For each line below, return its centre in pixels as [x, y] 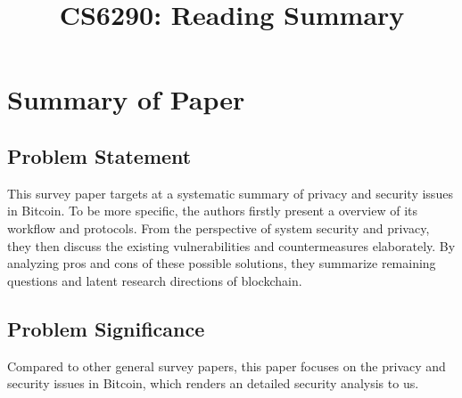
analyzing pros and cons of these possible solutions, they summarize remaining [222, 263]
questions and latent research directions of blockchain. [155, 280]
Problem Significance [106, 328]
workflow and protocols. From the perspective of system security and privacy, [219, 227]
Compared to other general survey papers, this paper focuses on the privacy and [227, 366]
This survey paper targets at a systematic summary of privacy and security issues [230, 193]
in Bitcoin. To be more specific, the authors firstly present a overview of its [213, 211]
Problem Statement [99, 155]
